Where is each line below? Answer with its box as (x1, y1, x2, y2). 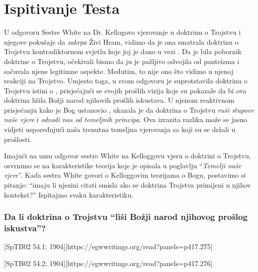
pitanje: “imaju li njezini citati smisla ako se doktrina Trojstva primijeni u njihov (4, 180, 251, 190)
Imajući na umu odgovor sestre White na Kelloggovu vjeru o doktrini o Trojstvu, (4, 150, 251, 161)
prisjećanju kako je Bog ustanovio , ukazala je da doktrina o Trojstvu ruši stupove (4, 104, 254, 115)
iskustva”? (4, 222, 46, 234)
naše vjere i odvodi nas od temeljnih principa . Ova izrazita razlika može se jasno (4, 114, 248, 125)
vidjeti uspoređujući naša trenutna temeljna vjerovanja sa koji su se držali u (4, 124, 236, 135)
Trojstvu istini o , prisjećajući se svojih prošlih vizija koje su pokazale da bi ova (4, 85, 247, 95)
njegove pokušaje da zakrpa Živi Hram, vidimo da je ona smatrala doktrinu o (4, 36, 239, 47)
